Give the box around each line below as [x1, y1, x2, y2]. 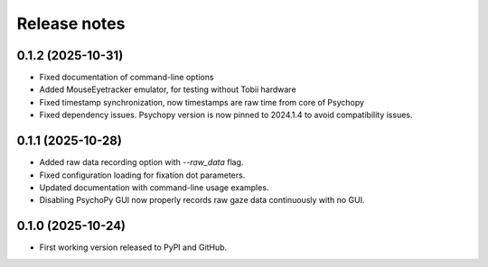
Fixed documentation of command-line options [39, 72, 214, 83]
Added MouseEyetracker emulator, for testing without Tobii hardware [39, 84, 297, 95]
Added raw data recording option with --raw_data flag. [39, 157, 244, 168]
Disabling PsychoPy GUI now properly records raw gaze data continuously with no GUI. [39, 195, 365, 206]
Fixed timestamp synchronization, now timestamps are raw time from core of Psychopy [39, 97, 365, 107]
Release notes [16, 14, 126, 33]
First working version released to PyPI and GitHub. [39, 242, 228, 253]
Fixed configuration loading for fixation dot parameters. [39, 170, 246, 180]
